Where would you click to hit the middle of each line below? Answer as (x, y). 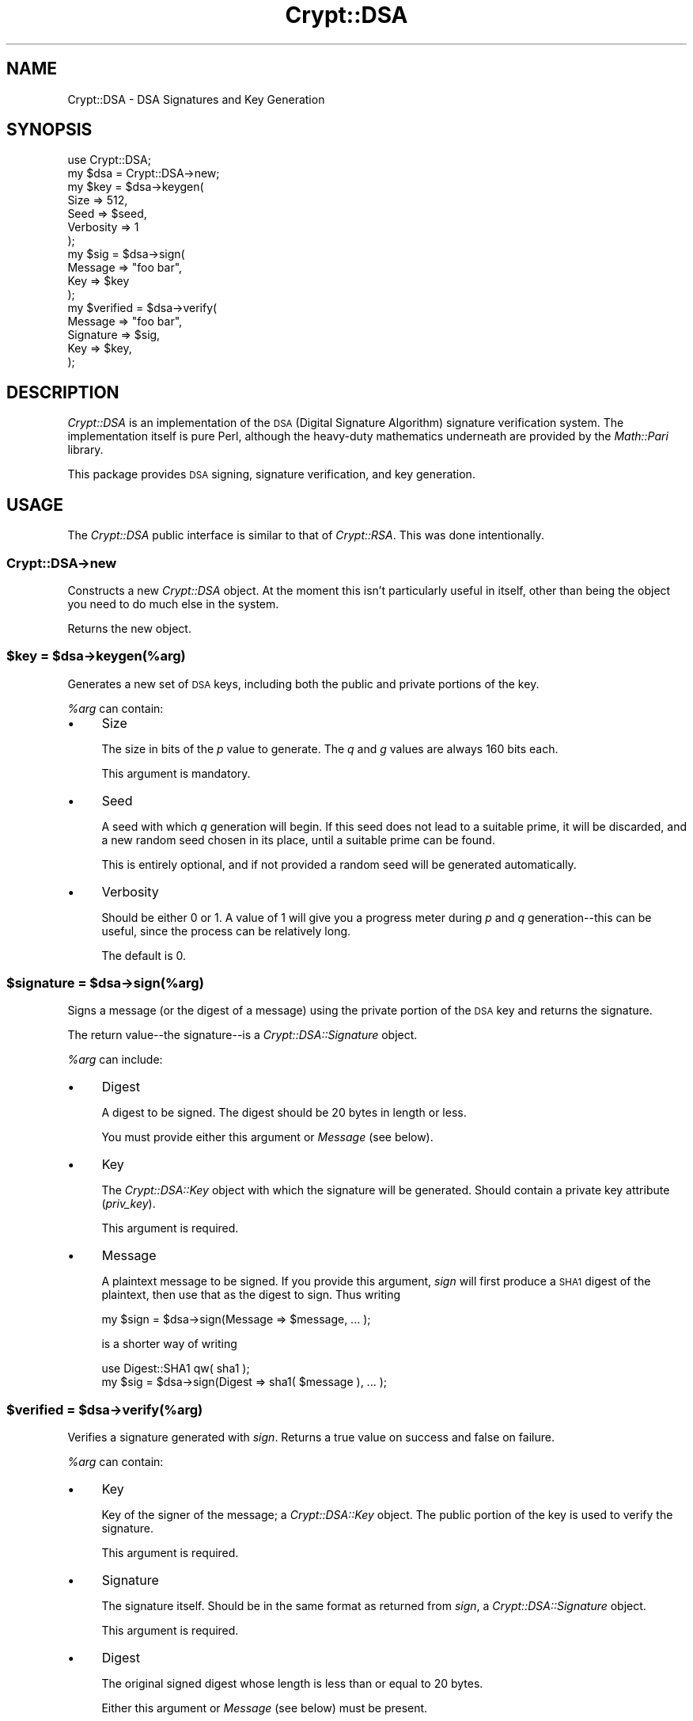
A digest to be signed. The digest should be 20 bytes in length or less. (284, 1113)
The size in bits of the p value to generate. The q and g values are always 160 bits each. (330, 748)
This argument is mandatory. (176, 773)
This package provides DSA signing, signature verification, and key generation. (271, 474)
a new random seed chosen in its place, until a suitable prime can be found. (298, 840)
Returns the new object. (129, 628)
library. (85, 450)
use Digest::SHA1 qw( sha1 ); (176, 1369)
